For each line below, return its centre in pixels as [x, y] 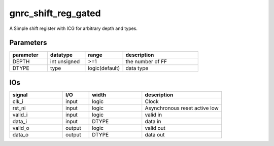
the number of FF [146, 62]
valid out [155, 128]
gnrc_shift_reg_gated [55, 13]
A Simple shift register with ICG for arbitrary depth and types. [74, 28]
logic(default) [104, 68]
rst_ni [19, 108]
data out [155, 134]
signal [20, 95]
